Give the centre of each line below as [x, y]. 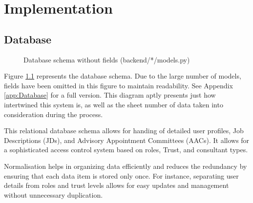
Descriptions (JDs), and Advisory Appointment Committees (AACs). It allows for [127, 140]
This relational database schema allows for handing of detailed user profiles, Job [124, 131]
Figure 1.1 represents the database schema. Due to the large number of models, [123, 76]
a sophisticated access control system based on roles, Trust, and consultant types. [126, 150]
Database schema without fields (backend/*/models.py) [107, 59]
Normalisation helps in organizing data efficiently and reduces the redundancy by [126, 166]
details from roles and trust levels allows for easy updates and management [116, 185]
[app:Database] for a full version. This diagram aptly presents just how [110, 95]
